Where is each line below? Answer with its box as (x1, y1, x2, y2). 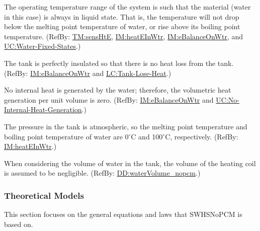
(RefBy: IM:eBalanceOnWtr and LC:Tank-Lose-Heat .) (4, 67, 171, 78)
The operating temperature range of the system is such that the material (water (4, 2, 251, 12)
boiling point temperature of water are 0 (4, 131, 129, 141)
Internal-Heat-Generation (4, 104, 82, 115)
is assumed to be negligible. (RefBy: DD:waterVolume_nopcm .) (4, 168, 201, 178)
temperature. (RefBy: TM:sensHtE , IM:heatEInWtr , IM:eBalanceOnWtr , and (4, 31, 243, 41)
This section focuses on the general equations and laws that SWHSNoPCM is (4, 209, 242, 219)
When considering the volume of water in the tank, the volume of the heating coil (4, 158, 256, 168)
